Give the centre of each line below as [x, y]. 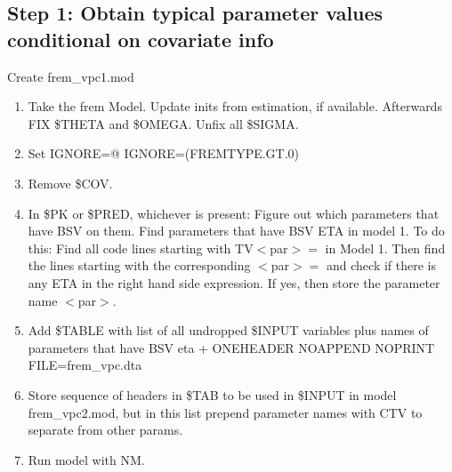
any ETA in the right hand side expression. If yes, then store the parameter [234, 282]
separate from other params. [105, 430]
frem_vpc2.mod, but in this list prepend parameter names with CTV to [225, 412]
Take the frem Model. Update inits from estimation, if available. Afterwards [235, 106]
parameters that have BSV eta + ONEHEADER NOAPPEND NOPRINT [231, 347]
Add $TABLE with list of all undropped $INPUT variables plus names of [228, 330]
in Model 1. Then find [385, 248]
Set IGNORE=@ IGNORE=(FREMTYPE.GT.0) [164, 153]
